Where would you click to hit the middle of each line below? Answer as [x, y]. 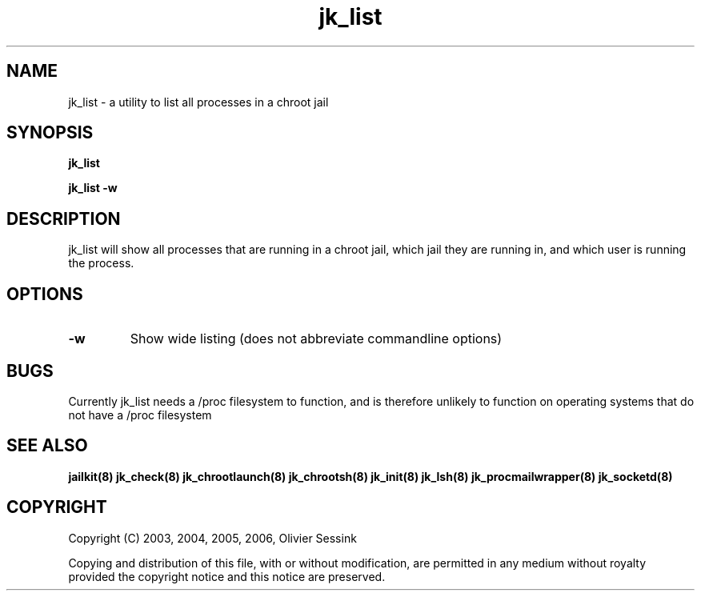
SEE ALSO [47, 446]
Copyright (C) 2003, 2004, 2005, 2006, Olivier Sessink [212, 538]
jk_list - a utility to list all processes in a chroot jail [198, 102]
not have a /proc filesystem [140, 415]
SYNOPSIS [50, 133]
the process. [101, 263]
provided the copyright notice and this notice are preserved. [227, 576]
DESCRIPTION [64, 218]
